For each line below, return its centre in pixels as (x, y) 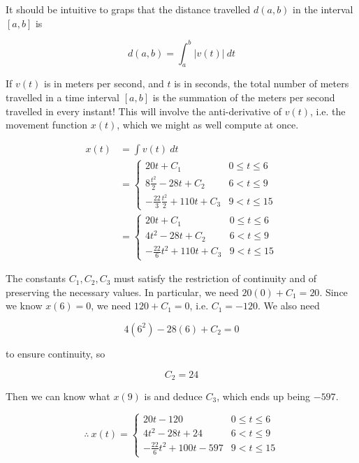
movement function (47, 125)
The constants (36, 278)
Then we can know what (58, 396)
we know (24, 306)
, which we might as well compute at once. (208, 125)
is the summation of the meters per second (244, 97)
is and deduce (173, 396)
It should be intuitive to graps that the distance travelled (128, 9)
